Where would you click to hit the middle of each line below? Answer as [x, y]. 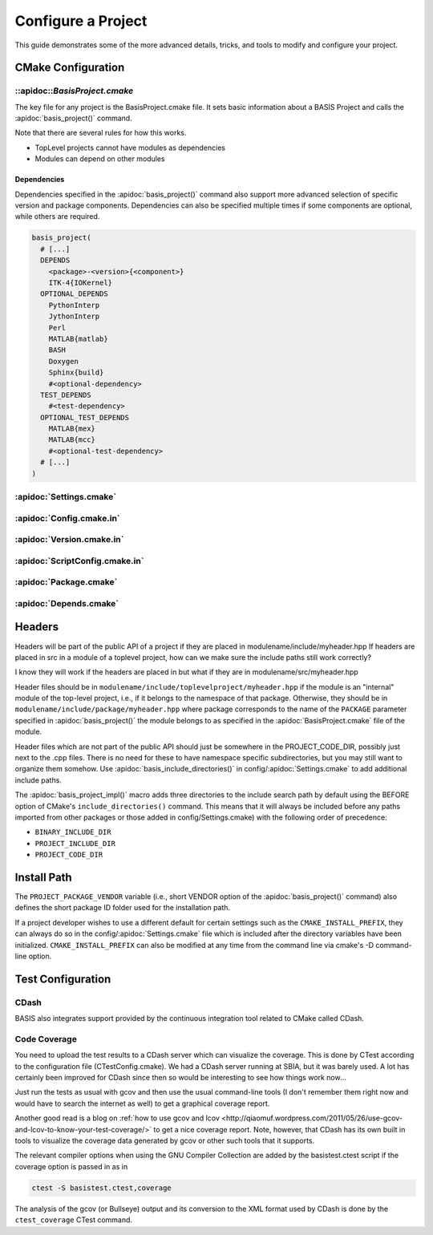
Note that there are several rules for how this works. [101, 133]
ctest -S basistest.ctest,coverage [101, 1188]
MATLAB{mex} [72, 429]
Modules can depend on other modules [100, 159]
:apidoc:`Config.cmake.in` [67, 518]
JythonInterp [74, 316]
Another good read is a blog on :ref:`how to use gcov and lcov [117, 1118]
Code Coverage [46, 1039]
